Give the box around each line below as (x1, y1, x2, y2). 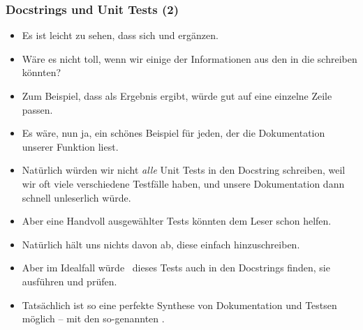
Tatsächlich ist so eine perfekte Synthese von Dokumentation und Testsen (22, 297, 337, 312)
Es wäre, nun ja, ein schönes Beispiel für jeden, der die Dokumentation (22, 126, 325, 140)
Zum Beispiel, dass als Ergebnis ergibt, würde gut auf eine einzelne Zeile (22, 89, 332, 103)
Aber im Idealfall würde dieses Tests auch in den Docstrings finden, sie (22, 260, 330, 275)
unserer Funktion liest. (22, 139, 119, 153)
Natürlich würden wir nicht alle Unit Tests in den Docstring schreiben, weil (22, 163, 346, 177)
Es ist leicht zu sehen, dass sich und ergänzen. (22, 28, 218, 43)
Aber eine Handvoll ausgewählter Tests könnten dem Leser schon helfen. (22, 213, 332, 228)
